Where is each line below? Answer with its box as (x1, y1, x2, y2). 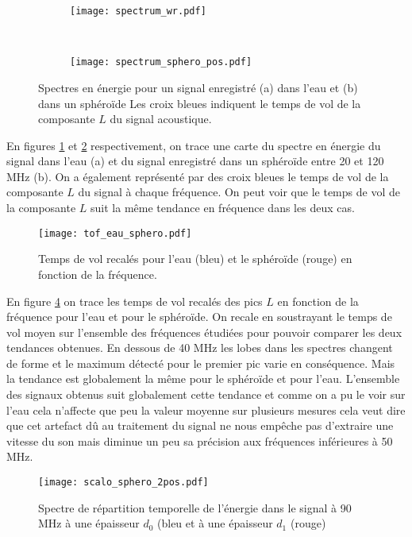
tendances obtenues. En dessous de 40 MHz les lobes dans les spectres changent (6, 339, 393, 356)
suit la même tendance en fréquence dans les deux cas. (90, 199, 355, 216)
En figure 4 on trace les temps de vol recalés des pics (6, 292, 263, 309)
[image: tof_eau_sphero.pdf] (38, 227, 192, 239)
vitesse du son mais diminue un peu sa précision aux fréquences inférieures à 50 (6, 432, 393, 449)
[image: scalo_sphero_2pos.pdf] (38, 477, 209, 489)
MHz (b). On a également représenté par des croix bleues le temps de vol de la (6, 168, 389, 184)
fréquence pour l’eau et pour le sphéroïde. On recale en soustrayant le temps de (6, 308, 392, 325)
